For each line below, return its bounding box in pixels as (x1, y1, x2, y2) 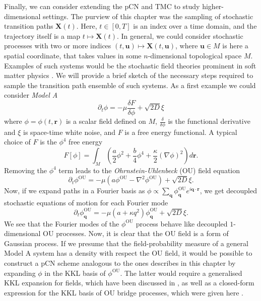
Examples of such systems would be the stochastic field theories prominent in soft (4, 60, 256, 70)
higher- (202, 1, 224, 11)
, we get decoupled (200, 185, 257, 196)
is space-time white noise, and (23, 126, 116, 137)
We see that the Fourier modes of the (4, 218, 119, 229)
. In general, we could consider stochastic (116, 30, 243, 41)
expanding (4, 267, 36, 278)
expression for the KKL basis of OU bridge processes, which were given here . (4, 287, 243, 297)
